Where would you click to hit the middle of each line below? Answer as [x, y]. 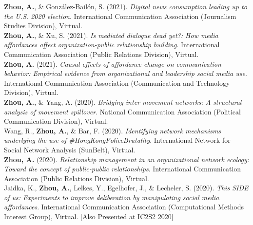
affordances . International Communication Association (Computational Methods [124, 207]
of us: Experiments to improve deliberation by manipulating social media [112, 197]
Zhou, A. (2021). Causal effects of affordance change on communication [113, 64]
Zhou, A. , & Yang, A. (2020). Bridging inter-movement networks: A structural [123, 102]
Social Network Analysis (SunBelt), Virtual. [70, 149]
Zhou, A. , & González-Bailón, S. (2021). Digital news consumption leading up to [126, 6]
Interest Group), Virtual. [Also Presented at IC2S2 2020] [89, 216]
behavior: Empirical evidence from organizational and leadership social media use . [126, 73]
